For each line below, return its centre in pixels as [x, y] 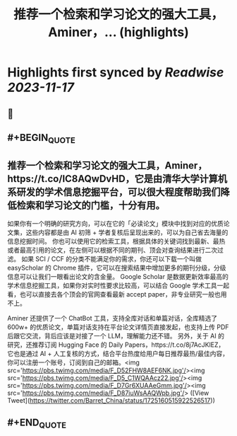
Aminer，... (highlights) [119, 32]
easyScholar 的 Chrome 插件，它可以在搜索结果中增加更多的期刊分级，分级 [117, 268]
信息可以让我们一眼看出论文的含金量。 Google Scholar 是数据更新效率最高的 [118, 276]
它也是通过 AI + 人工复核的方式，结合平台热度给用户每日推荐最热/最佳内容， [118, 353]
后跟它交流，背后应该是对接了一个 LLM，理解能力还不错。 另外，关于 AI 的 [116, 335]
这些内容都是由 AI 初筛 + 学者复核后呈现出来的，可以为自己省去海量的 [127, 232]
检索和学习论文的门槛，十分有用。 [91, 205]
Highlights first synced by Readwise [116, 73]
